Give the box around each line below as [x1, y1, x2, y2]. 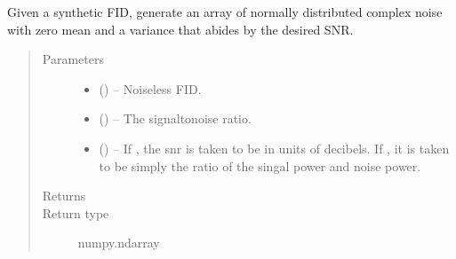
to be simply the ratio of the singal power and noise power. [99, 156, 421, 175]
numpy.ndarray [77, 233, 160, 252]
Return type [42, 203, 109, 222]
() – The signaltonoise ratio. [99, 109, 252, 128]
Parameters [42, 50, 104, 68]
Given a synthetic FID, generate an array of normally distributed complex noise [7, 3, 443, 20]
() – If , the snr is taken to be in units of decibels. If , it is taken [99, 138, 450, 157]
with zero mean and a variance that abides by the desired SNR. [7, 20, 354, 38]
